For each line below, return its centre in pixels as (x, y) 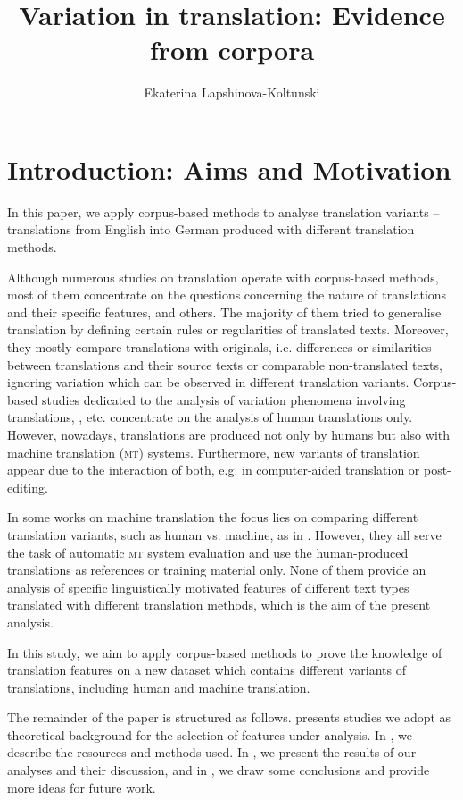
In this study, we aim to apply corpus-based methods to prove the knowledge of (225, 652)
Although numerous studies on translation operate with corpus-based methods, (223, 277)
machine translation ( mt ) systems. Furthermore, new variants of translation (214, 452)
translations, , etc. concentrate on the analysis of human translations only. (210, 417)
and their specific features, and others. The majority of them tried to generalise (224, 312)
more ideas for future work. (82, 787)
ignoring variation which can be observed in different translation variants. (208, 382)
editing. (28, 487)
